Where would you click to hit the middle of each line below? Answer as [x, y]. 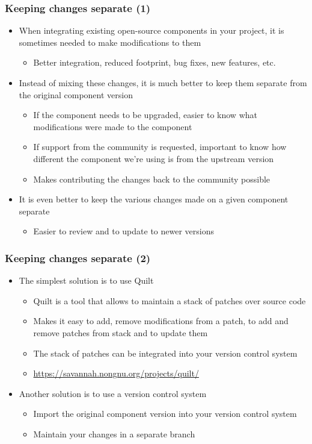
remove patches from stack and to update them [121, 332]
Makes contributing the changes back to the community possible [152, 179]
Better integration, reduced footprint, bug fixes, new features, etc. [154, 62]
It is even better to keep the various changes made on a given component [154, 199]
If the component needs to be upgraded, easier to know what [145, 115]
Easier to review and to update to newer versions [124, 231]
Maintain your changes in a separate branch [114, 433]
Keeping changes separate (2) [78, 258]
